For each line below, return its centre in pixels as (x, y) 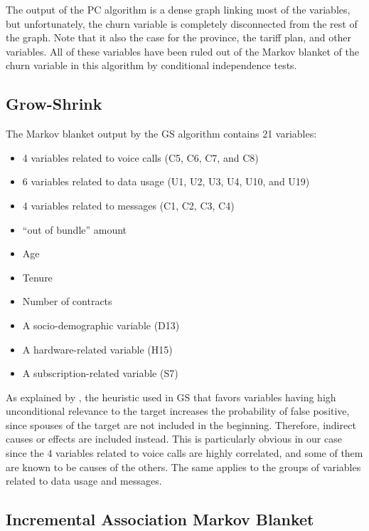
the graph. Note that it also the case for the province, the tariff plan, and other (179, 37)
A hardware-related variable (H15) (97, 349)
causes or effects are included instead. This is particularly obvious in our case (174, 439)
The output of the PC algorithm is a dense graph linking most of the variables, (178, 9)
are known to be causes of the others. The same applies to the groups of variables (183, 466)
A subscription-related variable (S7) (100, 373)
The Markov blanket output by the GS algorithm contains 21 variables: (161, 134)
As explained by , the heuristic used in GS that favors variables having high (171, 397)
